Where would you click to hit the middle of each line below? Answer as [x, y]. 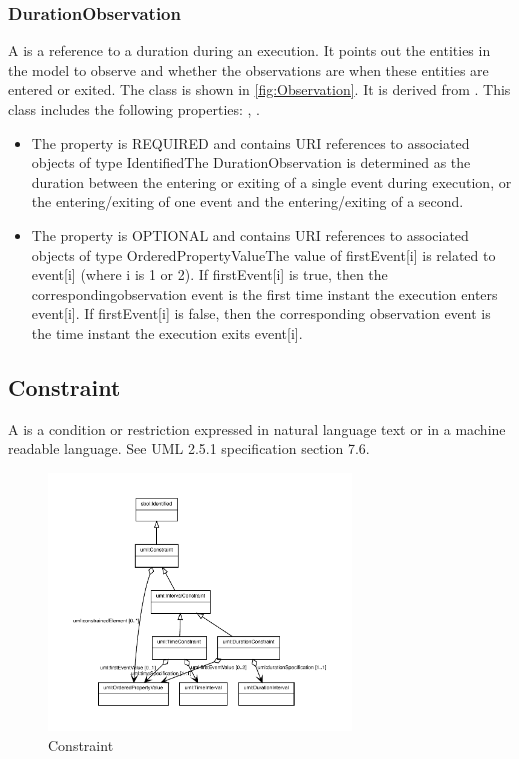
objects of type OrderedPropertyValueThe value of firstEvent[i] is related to [263, 254]
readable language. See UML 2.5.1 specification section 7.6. [189, 448]
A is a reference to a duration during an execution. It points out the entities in [249, 50]
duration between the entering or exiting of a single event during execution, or [271, 181]
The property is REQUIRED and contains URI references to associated [250, 142]
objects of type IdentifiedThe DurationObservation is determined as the [251, 162]
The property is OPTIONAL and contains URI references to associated [250, 234]
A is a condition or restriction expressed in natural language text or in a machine [257, 428]
